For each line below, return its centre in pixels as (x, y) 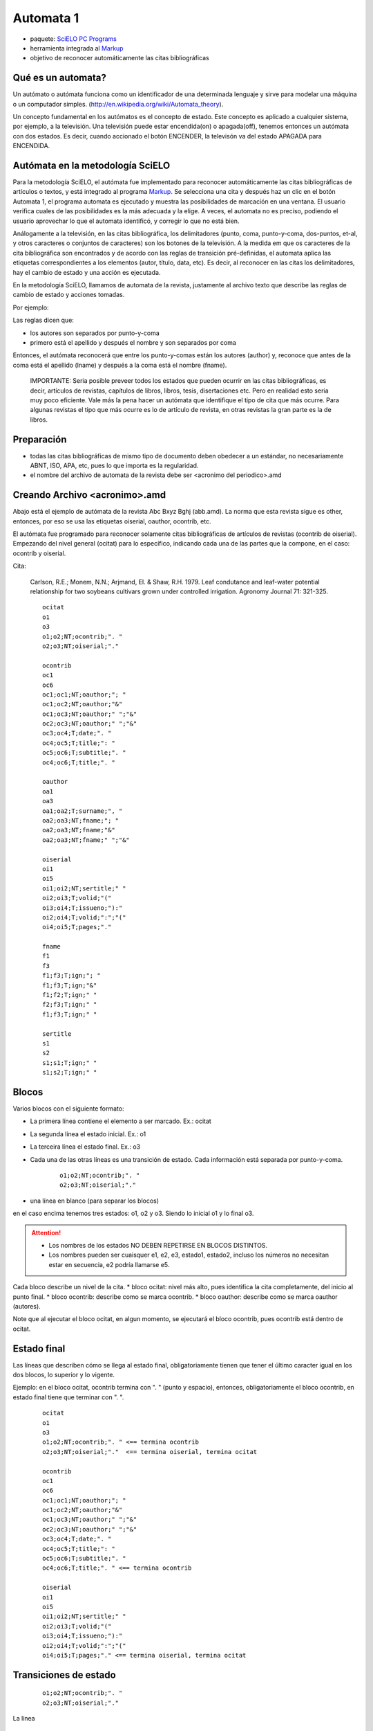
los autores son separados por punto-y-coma (95, 333)
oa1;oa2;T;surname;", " (83, 811)
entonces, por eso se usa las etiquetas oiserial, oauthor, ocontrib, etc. (112, 521)
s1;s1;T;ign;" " (70, 1062)
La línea (24, 1719)
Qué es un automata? (59, 78)
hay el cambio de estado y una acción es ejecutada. (87, 272)
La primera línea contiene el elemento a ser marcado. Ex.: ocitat (121, 1121)
